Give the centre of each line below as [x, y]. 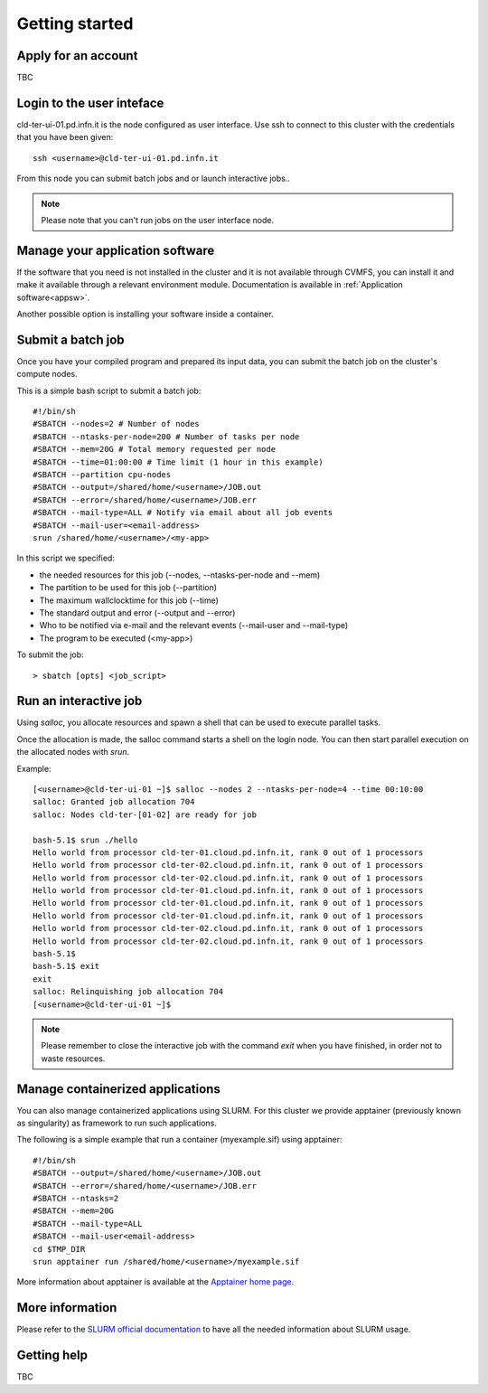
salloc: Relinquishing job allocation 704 [128, 992]
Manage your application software [116, 250]
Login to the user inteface [90, 103]
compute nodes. [47, 374]
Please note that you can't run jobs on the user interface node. [158, 220]
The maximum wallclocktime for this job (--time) [129, 600]
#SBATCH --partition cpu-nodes [102, 475]
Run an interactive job [80, 701]
